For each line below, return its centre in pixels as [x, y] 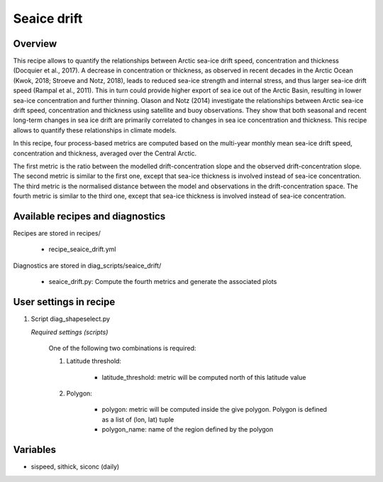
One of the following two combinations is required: [122, 348]
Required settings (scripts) [70, 332]
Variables [35, 450]
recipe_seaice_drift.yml [82, 249]
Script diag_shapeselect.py [70, 319]
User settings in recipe [64, 302]
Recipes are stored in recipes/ [57, 234]
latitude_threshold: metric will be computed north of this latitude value [204, 377]
